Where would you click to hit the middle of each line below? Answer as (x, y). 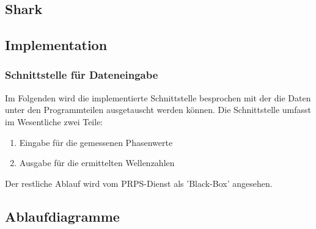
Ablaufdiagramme (62, 216)
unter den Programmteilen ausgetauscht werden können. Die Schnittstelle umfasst (158, 110)
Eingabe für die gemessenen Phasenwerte (96, 142)
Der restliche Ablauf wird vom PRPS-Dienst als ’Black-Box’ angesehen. (139, 183)
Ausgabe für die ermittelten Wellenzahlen (97, 163)
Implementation (56, 45)
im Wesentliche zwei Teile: (54, 121)
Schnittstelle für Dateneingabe (82, 75)
